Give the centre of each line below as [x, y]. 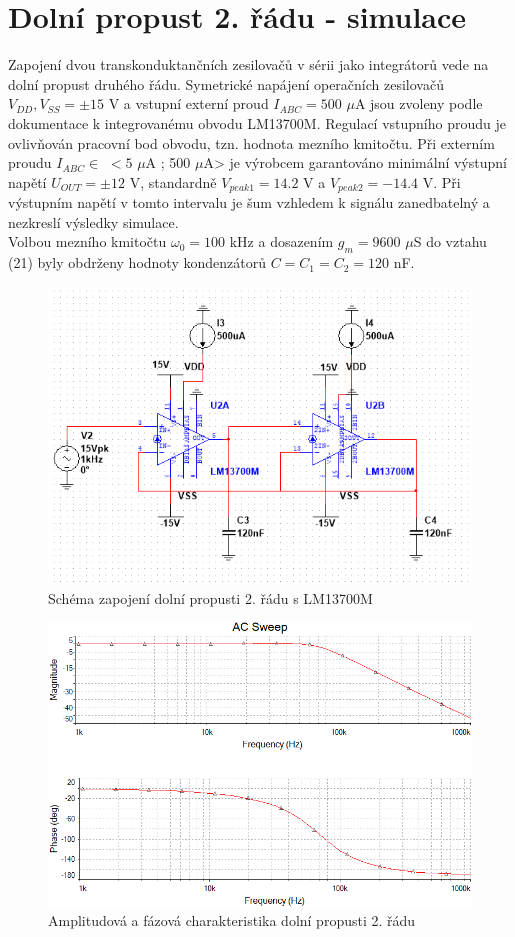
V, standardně [173, 181]
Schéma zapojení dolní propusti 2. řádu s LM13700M [210, 597]
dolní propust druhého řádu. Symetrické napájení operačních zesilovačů [226, 83]
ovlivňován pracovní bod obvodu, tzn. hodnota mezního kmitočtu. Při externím [251, 142]
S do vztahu [450, 241]
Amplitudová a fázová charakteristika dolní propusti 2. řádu [232, 920]
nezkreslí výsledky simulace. [93, 221]
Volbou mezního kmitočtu [87, 241]
